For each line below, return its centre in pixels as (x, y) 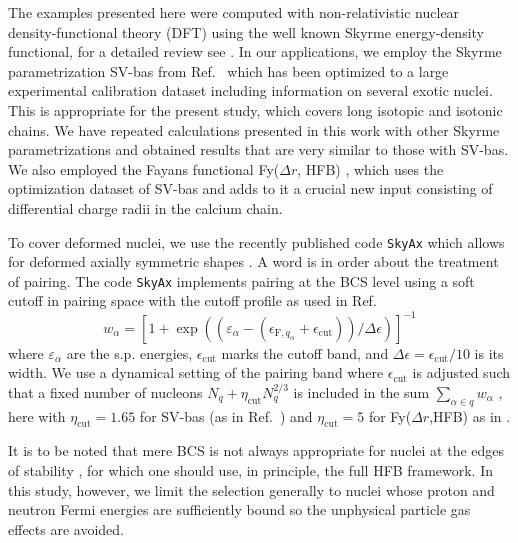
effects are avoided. (66, 528)
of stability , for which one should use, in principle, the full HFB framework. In (250, 469)
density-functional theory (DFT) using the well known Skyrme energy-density (246, 31)
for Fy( (390, 415)
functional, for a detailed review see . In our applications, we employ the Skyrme (255, 51)
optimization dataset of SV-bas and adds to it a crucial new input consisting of (250, 188)
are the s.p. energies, (129, 352)
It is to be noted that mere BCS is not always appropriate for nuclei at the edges (256, 450)
